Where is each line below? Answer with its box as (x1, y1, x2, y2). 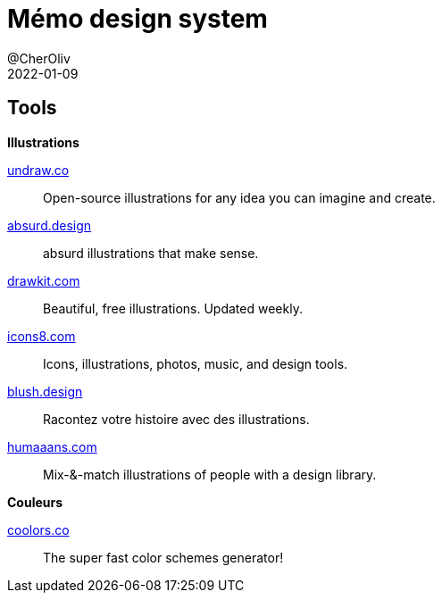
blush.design (7, 383, 83, 399)
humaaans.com (7, 438, 97, 454)
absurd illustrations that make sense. (43, 245, 259, 261)
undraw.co (7, 162, 70, 178)
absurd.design (7, 217, 92, 233)
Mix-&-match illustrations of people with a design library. (43, 466, 377, 482)
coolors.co (7, 521, 70, 537)
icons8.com (7, 328, 76, 344)
